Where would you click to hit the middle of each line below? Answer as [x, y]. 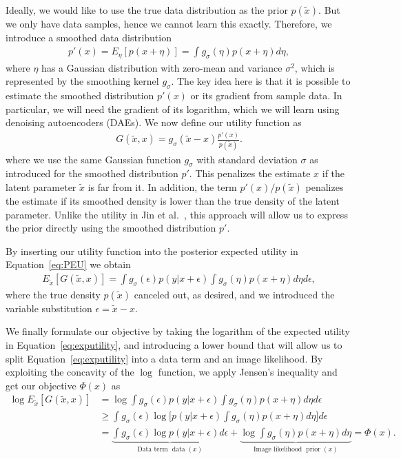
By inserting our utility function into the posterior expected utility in [152, 251]
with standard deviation [247, 159]
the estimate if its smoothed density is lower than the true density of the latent [173, 200]
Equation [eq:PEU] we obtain [68, 264]
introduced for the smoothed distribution [92, 173]
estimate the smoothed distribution [80, 95]
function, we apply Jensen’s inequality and [248, 372]
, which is [315, 67]
